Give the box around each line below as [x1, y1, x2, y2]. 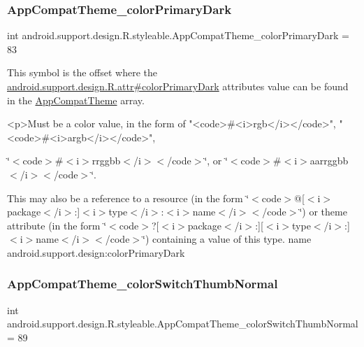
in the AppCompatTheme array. [7, 92, 145, 107]
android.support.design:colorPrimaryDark [7, 245, 185, 260]
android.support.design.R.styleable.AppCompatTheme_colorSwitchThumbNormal [7, 316, 358, 331]
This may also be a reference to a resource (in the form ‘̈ [7, 190, 249, 205]
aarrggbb [310, 153, 349, 168]
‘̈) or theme [299, 204, 347, 219]
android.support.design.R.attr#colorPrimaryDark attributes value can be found [7, 79, 349, 93]
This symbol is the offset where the [7, 65, 157, 80]
